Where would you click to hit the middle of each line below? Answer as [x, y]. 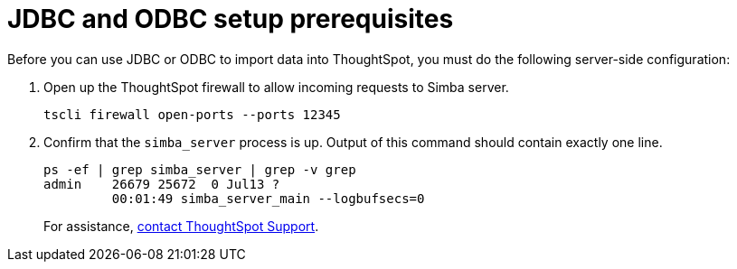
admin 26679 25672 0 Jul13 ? [162, 184]
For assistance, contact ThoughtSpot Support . [181, 226]
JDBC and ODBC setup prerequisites [231, 19]
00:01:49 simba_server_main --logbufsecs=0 [268, 198]
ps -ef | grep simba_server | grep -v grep [200, 169]
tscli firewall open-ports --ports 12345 [192, 114]
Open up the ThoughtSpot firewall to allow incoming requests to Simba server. [276, 87]
